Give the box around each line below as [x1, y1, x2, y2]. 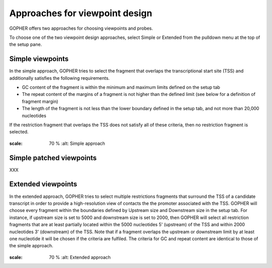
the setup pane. [9, 41, 42, 47]
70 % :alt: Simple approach [49, 140, 105, 146]
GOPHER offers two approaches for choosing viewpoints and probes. [9, 25, 153, 31]
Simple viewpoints [9, 55, 69, 63]
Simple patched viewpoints [9, 153, 97, 162]
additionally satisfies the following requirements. [9, 75, 110, 81]
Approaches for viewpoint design [9, 8, 153, 19]
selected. [9, 129, 29, 135]
